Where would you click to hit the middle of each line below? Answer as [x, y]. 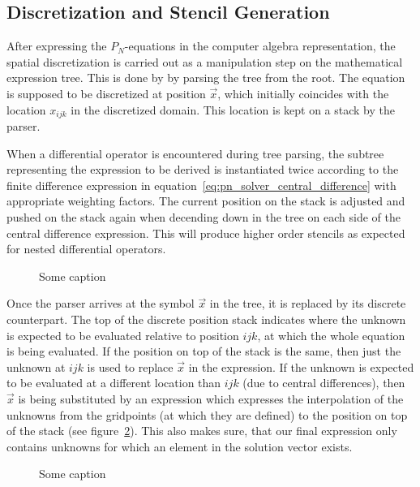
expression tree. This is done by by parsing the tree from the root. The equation [206, 78]
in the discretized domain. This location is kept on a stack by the [233, 109]
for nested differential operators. [86, 249]
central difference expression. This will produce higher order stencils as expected [206, 233]
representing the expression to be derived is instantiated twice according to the [203, 169]
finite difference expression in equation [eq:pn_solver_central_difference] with [201, 185]
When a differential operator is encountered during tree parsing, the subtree [195, 153]
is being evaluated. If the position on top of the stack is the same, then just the [204, 351]
